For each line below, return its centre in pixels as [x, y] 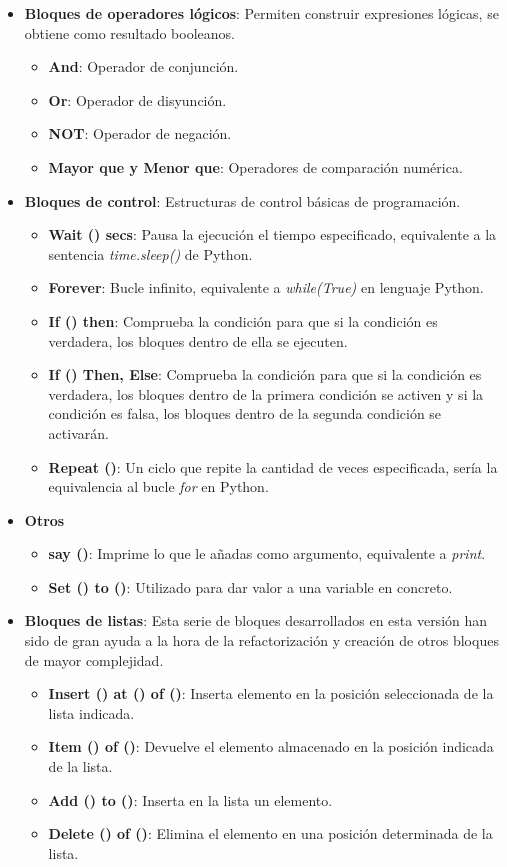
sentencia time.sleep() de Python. [150, 253]
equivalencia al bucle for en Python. [158, 486]
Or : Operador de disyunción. [137, 99]
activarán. [78, 432]
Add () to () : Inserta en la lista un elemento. [190, 799]
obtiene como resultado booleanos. [129, 32]
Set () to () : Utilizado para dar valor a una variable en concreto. [250, 586]
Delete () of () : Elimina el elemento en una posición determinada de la [270, 833]
